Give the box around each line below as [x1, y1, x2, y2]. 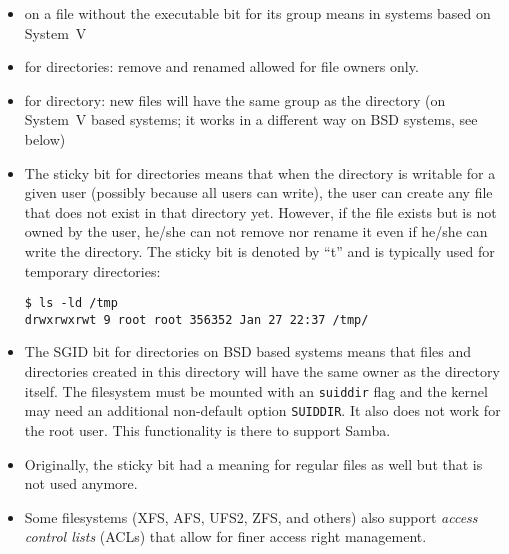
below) [24, 128, 66, 149]
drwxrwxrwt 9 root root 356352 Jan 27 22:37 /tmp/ [24, 312, 369, 327]
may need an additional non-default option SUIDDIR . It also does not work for [24, 400, 501, 421]
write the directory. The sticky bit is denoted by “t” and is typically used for [24, 240, 495, 261]
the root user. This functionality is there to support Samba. [24, 419, 391, 440]
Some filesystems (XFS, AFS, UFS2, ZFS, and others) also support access [24, 506, 478, 527]
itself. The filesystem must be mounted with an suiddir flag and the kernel [24, 380, 488, 401]
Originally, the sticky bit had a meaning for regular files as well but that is [24, 453, 483, 474]
